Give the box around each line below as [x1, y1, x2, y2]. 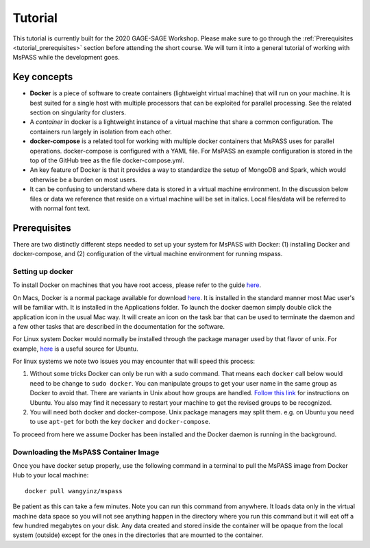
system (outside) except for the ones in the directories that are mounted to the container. [12, 531, 264, 539]
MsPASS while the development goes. [12, 53, 120, 62]
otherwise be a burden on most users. [29, 175, 138, 184]
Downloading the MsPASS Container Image [12, 447, 160, 457]
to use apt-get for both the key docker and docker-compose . [29, 418, 210, 426]
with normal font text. [29, 204, 90, 212]
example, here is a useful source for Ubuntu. [12, 345, 138, 353]
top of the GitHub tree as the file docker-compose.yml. [29, 156, 184, 164]
